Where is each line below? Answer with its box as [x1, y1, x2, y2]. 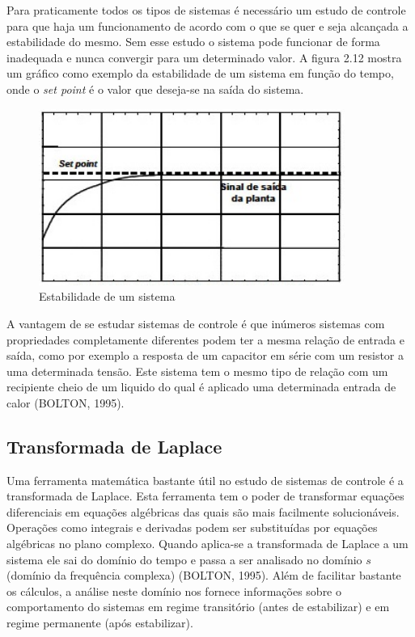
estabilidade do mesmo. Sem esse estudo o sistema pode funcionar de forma [6, 33, 380, 50]
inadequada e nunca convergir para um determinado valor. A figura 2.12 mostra [6, 49, 402, 65]
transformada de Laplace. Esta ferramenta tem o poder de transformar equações [6, 487, 404, 504]
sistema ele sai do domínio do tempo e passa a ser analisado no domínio [6, 551, 362, 567]
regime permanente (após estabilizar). [6, 614, 193, 631]
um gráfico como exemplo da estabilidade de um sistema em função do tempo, [6, 65, 394, 82]
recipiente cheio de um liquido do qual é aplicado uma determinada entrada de [6, 378, 396, 395]
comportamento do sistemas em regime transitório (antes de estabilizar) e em [6, 598, 390, 615]
